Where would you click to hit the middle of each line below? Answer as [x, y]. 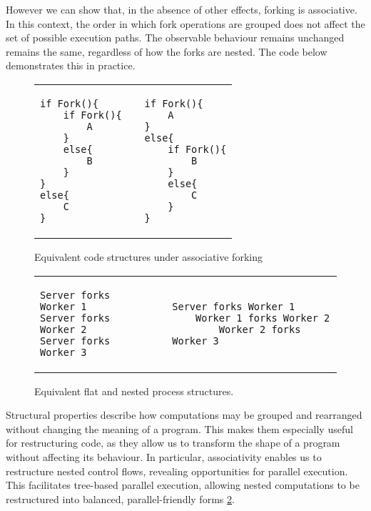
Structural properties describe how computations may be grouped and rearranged [184, 415]
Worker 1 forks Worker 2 [263, 318]
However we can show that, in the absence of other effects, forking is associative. [182, 9]
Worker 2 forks [260, 329]
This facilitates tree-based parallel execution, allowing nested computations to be [183, 485]
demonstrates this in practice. [71, 65]
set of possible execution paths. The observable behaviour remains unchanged [175, 38]
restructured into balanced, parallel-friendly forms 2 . [120, 498]
